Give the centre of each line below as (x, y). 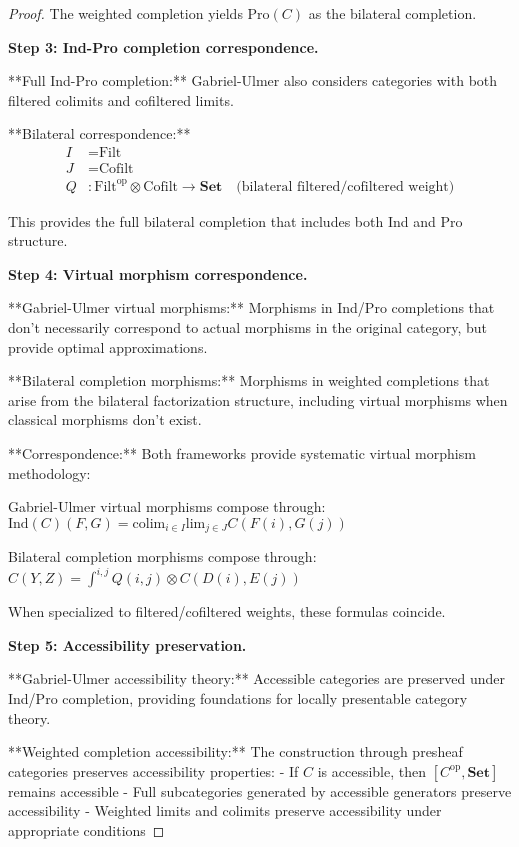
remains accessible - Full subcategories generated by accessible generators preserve (260, 790)
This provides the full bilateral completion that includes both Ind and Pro (235, 220)
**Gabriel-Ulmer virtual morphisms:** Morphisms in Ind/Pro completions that (251, 307)
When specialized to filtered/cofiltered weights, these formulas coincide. (227, 611)
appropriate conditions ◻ (86, 829)
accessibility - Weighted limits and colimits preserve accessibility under (225, 810)
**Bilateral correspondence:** (99, 133)
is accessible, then (371, 770)
